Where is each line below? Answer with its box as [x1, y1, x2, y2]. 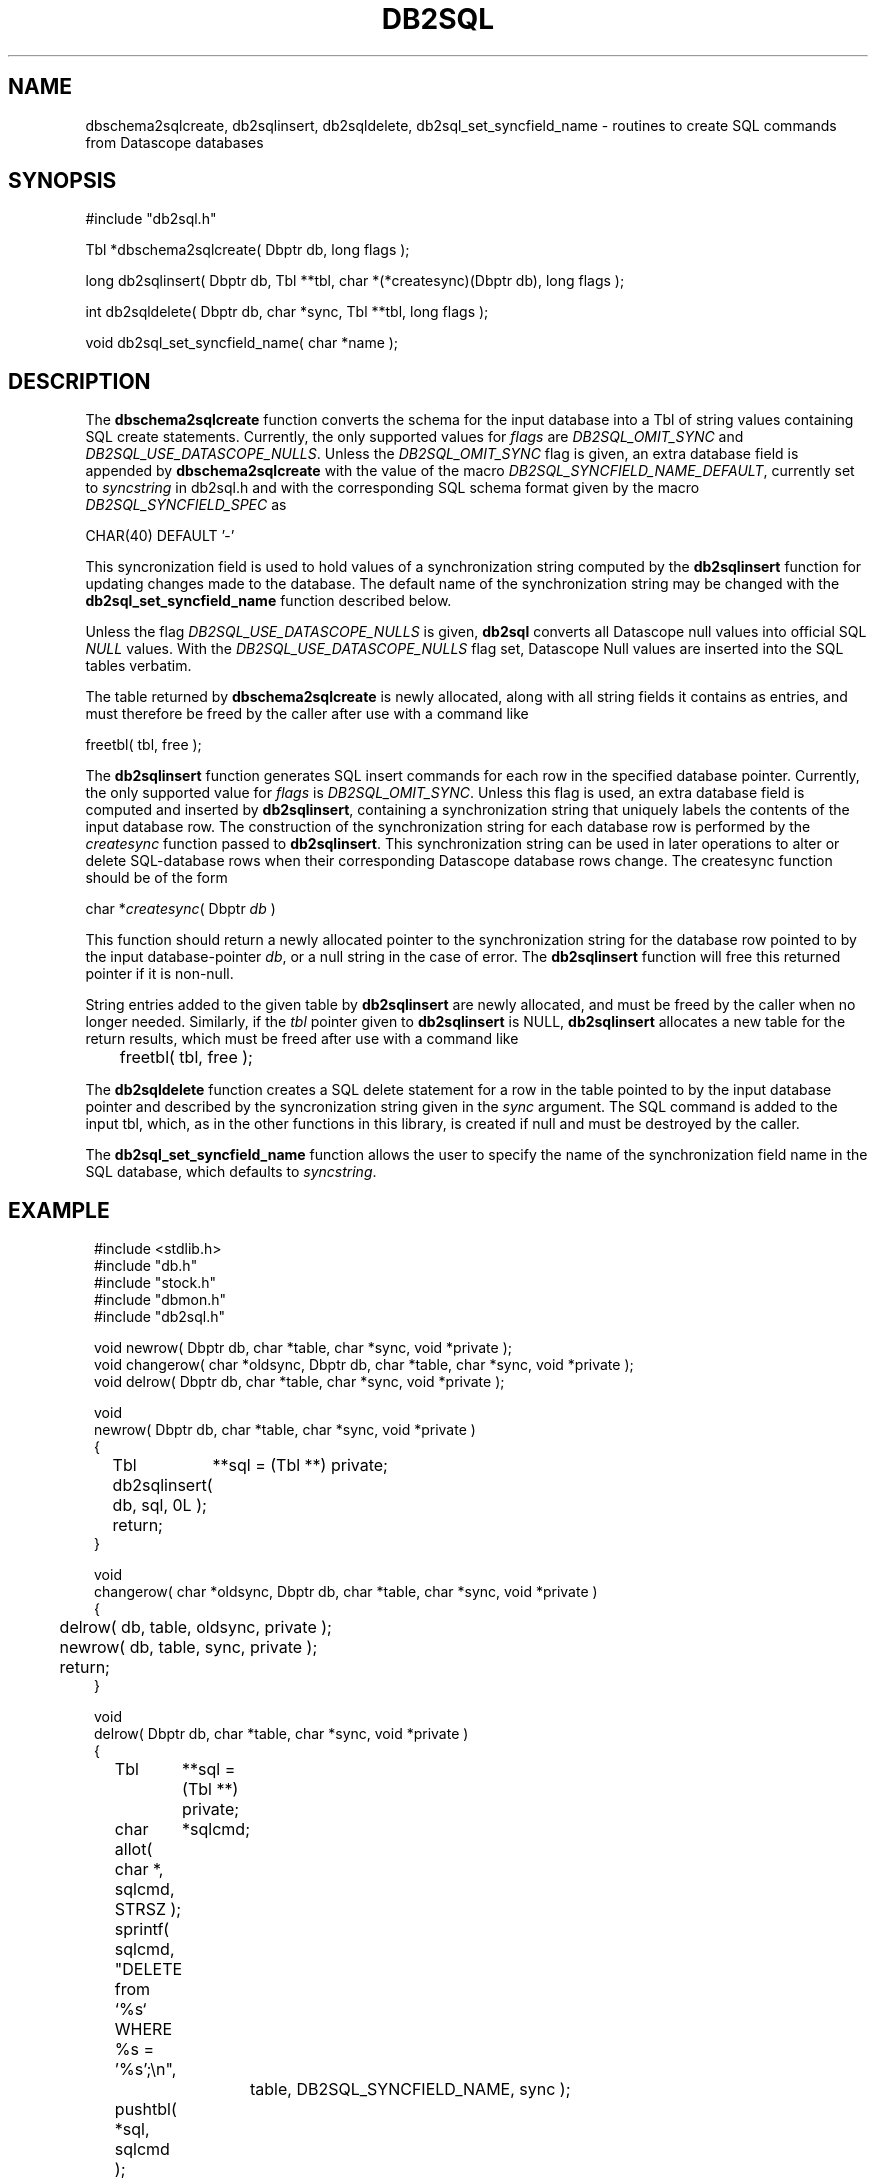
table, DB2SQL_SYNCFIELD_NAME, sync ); [250, 2079, 571, 2100]
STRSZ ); [114, 1899, 182, 1920]
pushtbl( [114, 2099, 177, 2120]
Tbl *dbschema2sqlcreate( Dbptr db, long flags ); [85, 241, 410, 259]
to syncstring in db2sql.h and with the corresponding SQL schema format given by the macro [85, 479, 700, 497]
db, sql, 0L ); [112, 1495, 207, 1516]
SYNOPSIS [8, 168, 117, 194]
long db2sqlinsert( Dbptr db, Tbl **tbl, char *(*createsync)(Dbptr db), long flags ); [85, 272, 625, 290]
